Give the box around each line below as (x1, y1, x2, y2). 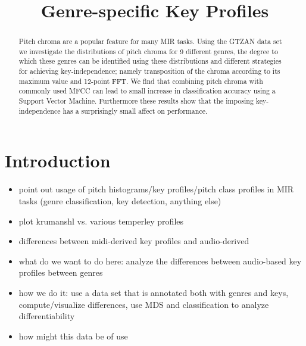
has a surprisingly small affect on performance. (63, 105, 208, 116)
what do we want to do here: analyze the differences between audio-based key (18, 254, 302, 267)
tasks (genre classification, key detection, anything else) (18, 194, 221, 207)
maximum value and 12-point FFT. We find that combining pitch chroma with (18, 76, 263, 86)
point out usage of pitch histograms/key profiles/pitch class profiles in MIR (18, 183, 294, 195)
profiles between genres (18, 266, 103, 279)
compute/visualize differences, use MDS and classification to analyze (18, 298, 269, 310)
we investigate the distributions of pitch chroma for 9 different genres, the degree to (18, 46, 278, 56)
